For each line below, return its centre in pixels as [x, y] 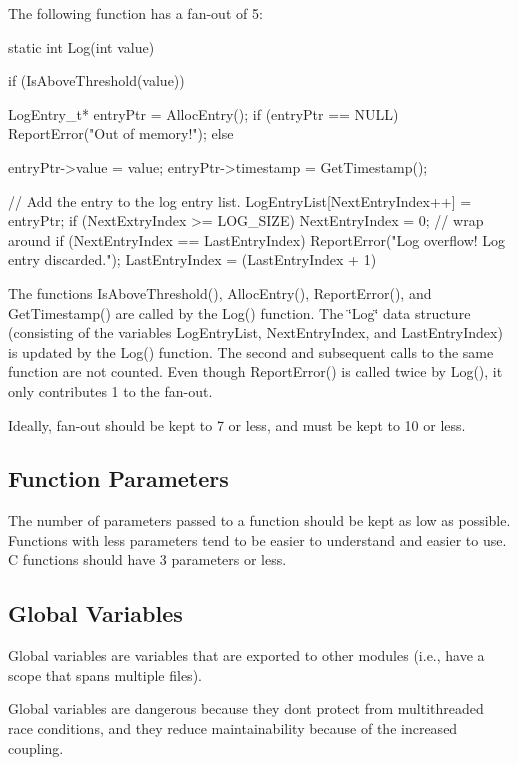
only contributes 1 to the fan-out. [110, 390]
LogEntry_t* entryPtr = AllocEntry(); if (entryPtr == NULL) [203, 113]
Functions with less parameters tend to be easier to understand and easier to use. [257, 539]
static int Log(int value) [81, 46]
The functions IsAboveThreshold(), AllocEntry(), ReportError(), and [220, 292]
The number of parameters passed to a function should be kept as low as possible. [259, 520]
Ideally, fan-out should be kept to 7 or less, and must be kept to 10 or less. [237, 424]
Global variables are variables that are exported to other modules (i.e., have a [246, 655]
